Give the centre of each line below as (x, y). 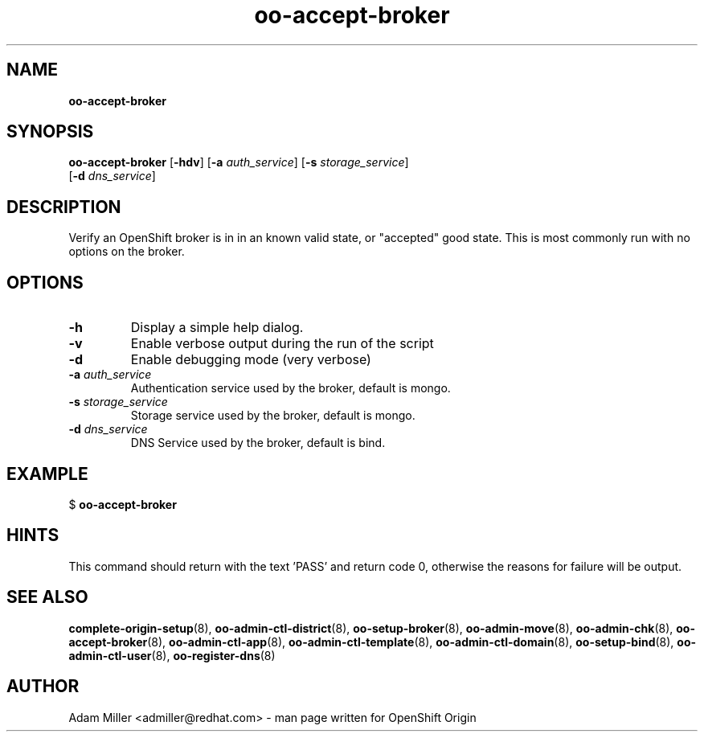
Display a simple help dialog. (217, 328)
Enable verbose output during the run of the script (282, 344)
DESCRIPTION (64, 207)
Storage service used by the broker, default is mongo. (273, 416)
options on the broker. (127, 252)
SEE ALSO (47, 597)
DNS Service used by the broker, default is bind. (258, 443)
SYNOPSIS (50, 132)
